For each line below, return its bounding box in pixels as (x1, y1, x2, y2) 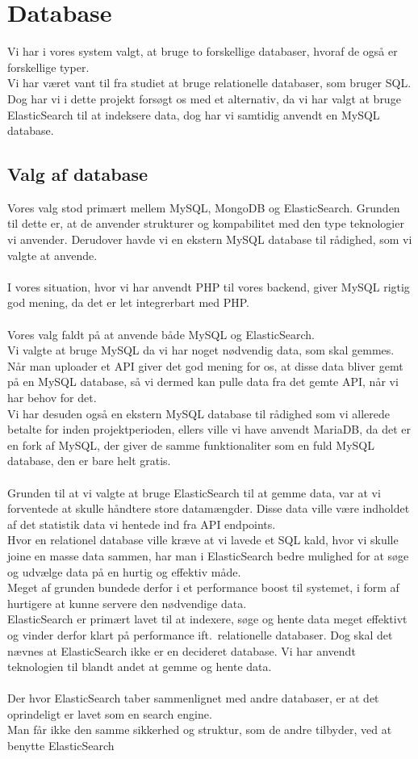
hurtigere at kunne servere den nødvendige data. (7, 594, 247, 611)
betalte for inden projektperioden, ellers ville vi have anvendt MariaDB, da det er (7, 421, 412, 438)
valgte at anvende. (7, 246, 98, 263)
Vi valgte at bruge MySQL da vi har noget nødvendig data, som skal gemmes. (7, 342, 395, 359)
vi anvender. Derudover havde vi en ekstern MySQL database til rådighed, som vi (7, 231, 412, 248)
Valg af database (7, 161, 148, 187)
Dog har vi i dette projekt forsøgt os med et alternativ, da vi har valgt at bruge (7, 90, 401, 107)
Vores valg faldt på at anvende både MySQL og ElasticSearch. (7, 325, 315, 342)
